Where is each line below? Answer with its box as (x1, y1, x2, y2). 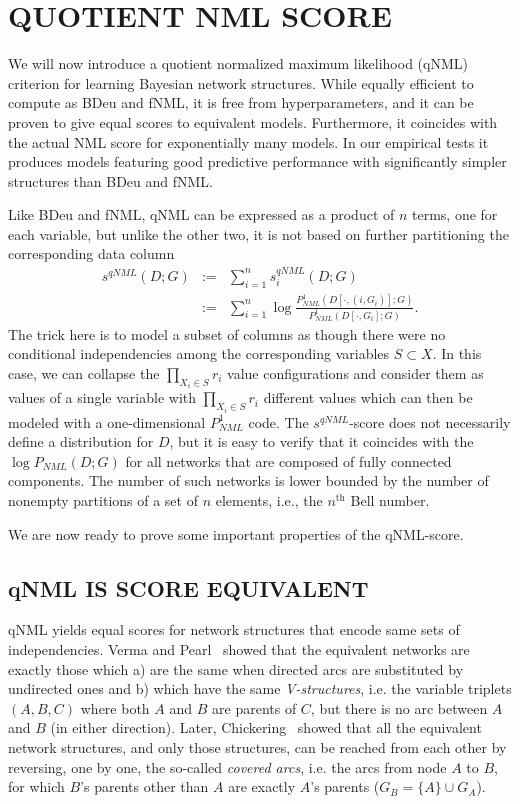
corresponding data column (8, 243, 175, 264)
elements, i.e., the (215, 490, 323, 511)
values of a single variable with (8, 387, 197, 408)
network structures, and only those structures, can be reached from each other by (8, 737, 507, 757)
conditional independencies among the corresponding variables (8, 343, 390, 364)
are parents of (212, 697, 297, 718)
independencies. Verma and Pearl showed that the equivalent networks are (8, 639, 470, 660)
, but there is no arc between (310, 697, 488, 718)
